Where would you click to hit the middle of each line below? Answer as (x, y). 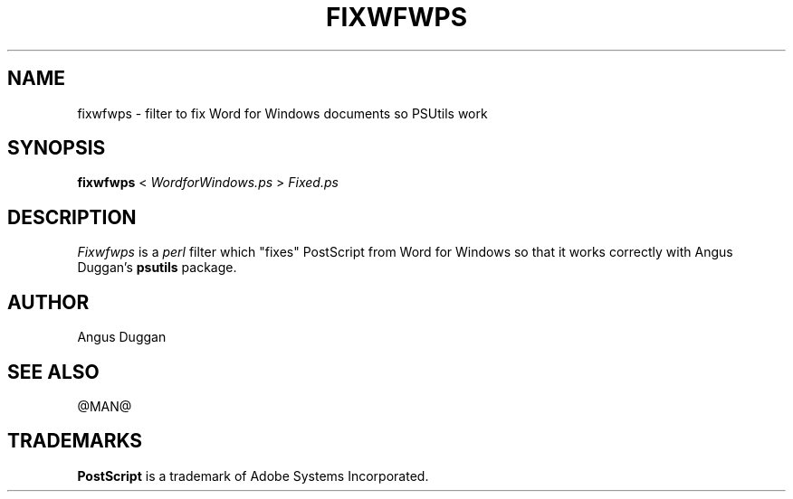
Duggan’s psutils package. (157, 268)
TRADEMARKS (75, 441)
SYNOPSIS (57, 148)
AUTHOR (48, 302)
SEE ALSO (53, 372)
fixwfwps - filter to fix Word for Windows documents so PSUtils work (282, 113)
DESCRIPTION (72, 217)
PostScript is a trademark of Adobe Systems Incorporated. (253, 475)
